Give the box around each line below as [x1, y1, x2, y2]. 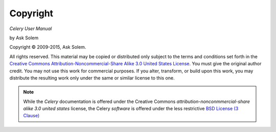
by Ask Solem [9, 35, 38, 41]
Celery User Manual [9, 25, 52, 32]
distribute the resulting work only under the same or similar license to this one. [9, 74, 175, 81]
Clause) [23, 113, 40, 119]
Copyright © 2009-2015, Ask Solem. [9, 44, 86, 50]
